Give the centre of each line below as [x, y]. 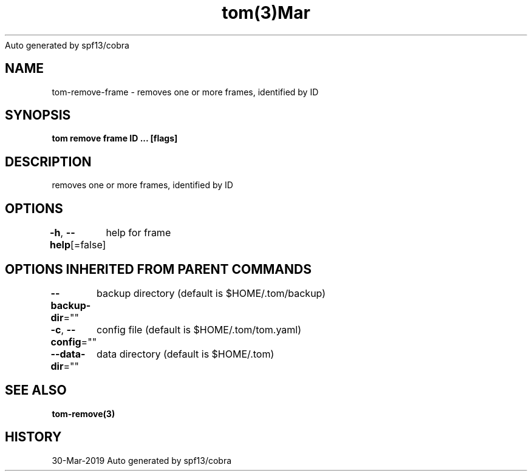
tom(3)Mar [266, 13]
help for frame [138, 233]
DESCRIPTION [48, 161]
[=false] [88, 245]
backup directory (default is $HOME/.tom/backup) [211, 293]
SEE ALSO [36, 390]
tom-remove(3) [84, 413]
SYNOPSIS [38, 115]
